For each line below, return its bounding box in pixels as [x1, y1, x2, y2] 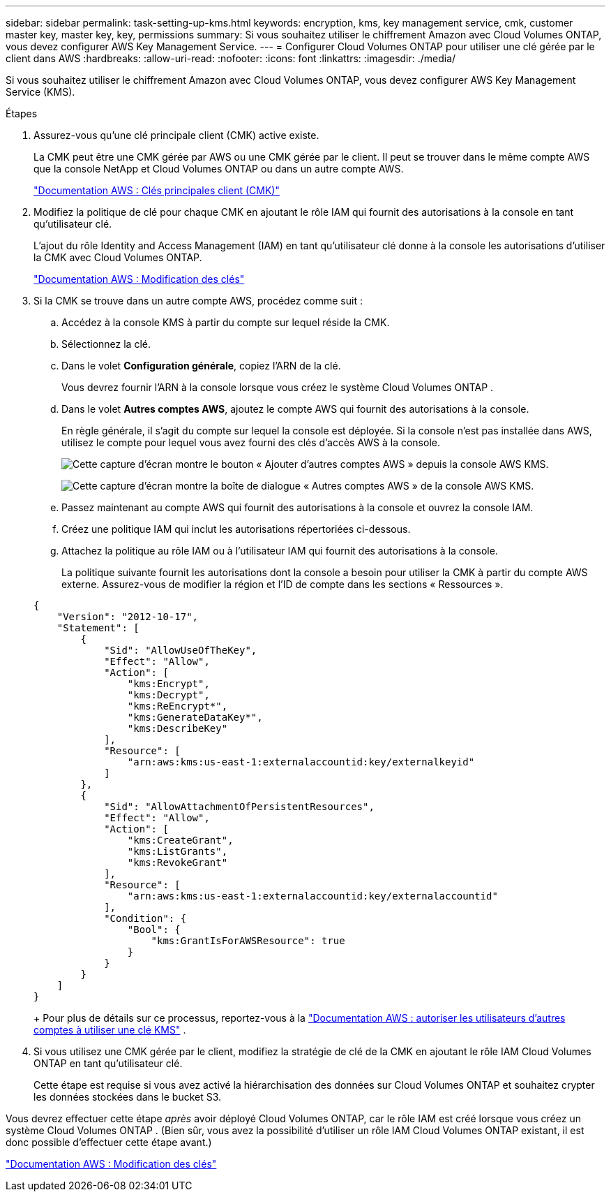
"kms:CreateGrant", [127, 835, 234, 846]
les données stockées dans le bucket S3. [33, 1091, 222, 1103]
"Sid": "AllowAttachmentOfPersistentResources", [104, 801, 375, 812]
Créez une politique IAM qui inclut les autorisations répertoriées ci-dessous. [61, 523, 411, 535]
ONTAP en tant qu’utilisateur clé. [33, 1057, 183, 1069]
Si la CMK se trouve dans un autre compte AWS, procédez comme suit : [33, 295, 363, 307]
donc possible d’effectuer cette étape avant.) [6, 1136, 212, 1148]
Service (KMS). [6, 86, 75, 98]
